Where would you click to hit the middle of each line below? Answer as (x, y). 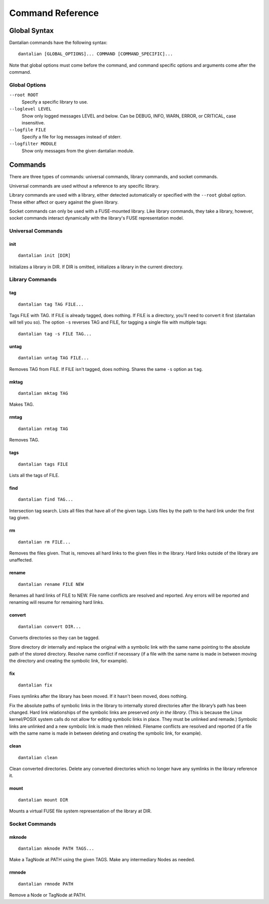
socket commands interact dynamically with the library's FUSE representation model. (97, 218)
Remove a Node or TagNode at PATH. (48, 895)
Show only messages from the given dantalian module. (78, 151)
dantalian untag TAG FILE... (54, 358)
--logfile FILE (28, 130)
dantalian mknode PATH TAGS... (56, 848)
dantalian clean (38, 757)
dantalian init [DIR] (44, 256)
